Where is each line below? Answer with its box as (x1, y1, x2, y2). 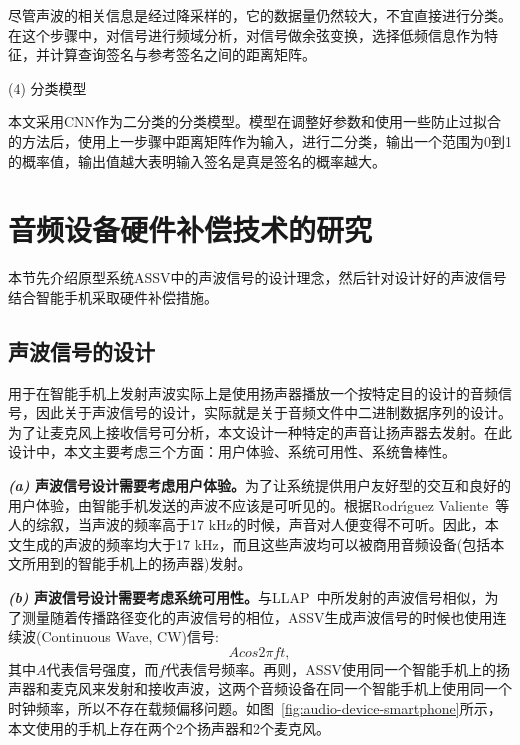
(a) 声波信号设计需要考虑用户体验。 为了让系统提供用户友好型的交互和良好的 (8, 475, 511, 496)
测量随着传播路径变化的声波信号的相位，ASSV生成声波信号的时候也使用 (21, 606, 493, 627)
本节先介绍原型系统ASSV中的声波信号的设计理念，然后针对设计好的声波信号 (8, 267, 507, 288)
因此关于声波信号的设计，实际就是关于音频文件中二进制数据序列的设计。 (35, 402, 512, 423)
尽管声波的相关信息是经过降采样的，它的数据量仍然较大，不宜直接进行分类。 (8, 5, 512, 25)
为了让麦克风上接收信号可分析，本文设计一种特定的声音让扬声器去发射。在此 (8, 421, 512, 442)
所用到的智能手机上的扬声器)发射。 (21, 553, 252, 574)
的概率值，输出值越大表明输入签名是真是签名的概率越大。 (8, 150, 386, 171)
